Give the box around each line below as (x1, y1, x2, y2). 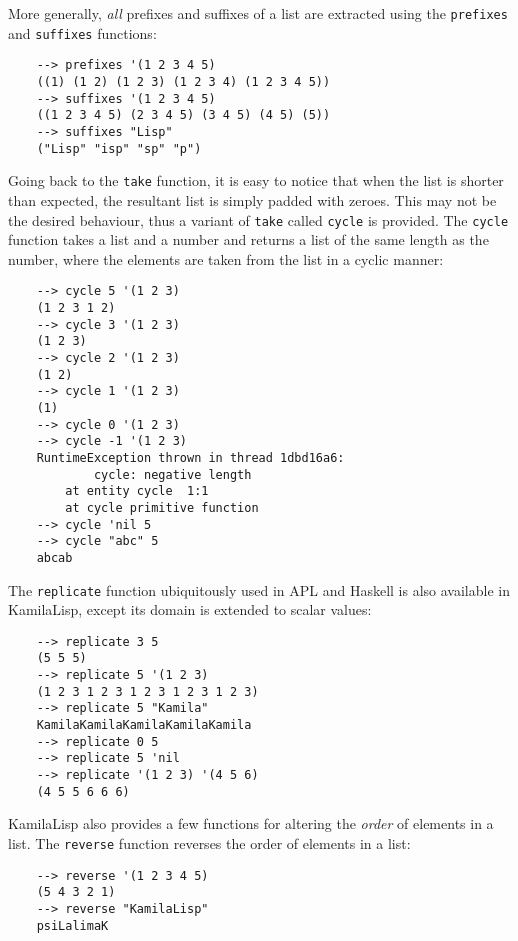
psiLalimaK (36, 918, 109, 933)
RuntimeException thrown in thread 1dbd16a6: (36, 450, 345, 465)
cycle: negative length (93, 467, 252, 482)
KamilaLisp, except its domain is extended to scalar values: (8, 599, 372, 620)
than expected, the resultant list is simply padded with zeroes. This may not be (8, 189, 497, 210)
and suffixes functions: (8, 22, 157, 43)
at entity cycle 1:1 (65, 484, 209, 499)
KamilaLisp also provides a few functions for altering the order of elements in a (8, 813, 494, 834)
